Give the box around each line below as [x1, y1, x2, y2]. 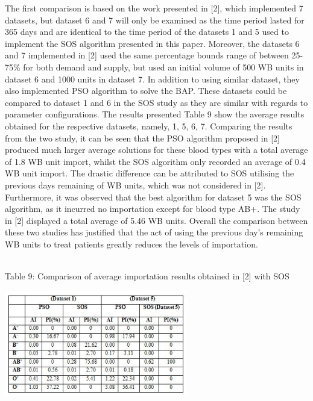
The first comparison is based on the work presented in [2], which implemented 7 [5, 2, 303, 14]
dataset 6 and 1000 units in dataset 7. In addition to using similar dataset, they [5, 72, 300, 85]
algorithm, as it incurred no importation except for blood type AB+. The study [5, 202, 300, 215]
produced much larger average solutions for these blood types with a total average [5, 143, 308, 156]
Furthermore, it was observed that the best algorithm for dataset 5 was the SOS [5, 190, 302, 203]
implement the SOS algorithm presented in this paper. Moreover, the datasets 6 [5, 37, 300, 49]
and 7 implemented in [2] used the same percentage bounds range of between [5, 49, 289, 61]
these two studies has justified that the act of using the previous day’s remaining [5, 226, 303, 238]
